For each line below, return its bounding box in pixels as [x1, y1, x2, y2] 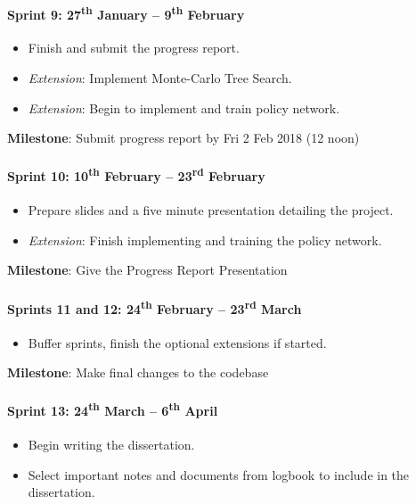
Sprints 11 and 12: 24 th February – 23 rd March [7, 296, 302, 318]
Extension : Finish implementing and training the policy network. [28, 230, 382, 249]
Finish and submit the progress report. [28, 38, 240, 57]
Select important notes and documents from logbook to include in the [28, 465, 410, 483]
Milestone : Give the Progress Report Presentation [7, 260, 288, 279]
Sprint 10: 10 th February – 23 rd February [7, 164, 265, 186]
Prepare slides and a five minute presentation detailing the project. [28, 201, 394, 219]
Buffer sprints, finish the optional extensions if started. [28, 333, 327, 351]
